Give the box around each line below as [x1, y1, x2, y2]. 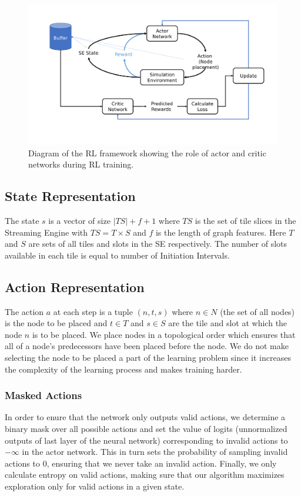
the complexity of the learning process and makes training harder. [5, 363, 242, 375]
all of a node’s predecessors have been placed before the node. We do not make [5, 340, 289, 352]
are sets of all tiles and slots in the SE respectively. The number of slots [28, 237, 287, 250]
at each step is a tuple [53, 305, 133, 317]
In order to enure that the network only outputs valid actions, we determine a [5, 411, 286, 423]
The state [5, 215, 39, 227]
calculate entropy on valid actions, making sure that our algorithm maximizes [5, 468, 285, 481]
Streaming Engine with [5, 226, 88, 238]
